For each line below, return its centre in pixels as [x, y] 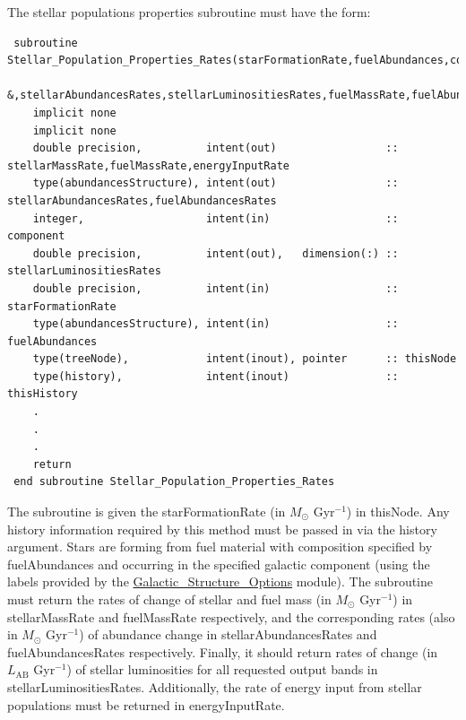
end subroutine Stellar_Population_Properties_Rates [174, 482]
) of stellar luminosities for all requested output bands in [222, 669]
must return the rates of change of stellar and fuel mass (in [169, 599]
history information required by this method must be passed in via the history [222, 529]
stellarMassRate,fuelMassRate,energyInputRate [148, 165]
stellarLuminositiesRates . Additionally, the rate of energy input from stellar [215, 686]
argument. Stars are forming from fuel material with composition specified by [220, 547]
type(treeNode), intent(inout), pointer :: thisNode [245, 359]
